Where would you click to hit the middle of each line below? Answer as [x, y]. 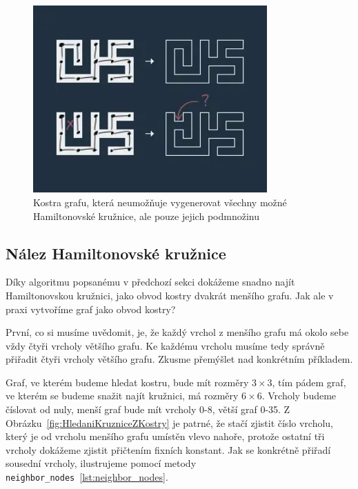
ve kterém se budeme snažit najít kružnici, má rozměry [122, 396]
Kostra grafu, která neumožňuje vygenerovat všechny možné [160, 202]
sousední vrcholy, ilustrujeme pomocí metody [101, 463]
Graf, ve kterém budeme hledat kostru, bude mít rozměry [127, 382]
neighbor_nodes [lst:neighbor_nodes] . [87, 477]
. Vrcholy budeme [299, 396]
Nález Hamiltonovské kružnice [116, 253]
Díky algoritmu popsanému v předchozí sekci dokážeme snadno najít [150, 282]
